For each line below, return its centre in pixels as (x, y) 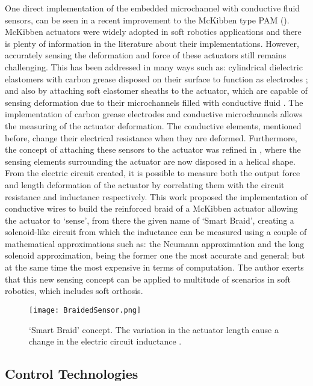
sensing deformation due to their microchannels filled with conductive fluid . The (154, 102)
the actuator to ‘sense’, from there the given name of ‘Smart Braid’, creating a (150, 220)
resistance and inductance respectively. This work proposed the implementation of (156, 196)
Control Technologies (72, 374)
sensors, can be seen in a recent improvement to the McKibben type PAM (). (147, 20)
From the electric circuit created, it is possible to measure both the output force (153, 173)
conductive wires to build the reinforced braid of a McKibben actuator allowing (151, 208)
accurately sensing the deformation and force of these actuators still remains (146, 55)
